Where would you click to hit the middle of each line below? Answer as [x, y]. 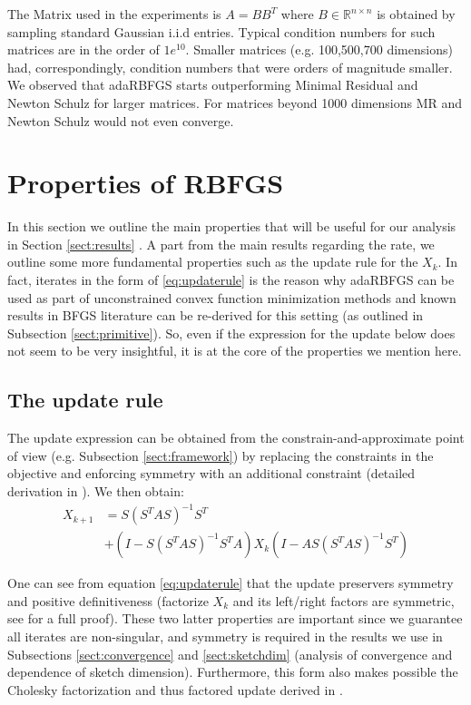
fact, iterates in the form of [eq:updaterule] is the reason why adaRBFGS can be [231, 280]
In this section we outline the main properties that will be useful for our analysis [232, 226]
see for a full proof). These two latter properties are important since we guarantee [235, 618]
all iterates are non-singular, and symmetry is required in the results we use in [225, 636]
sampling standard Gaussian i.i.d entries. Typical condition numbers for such [221, 31]
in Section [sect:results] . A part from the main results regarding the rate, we [221, 244]
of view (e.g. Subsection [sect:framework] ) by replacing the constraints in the [221, 455]
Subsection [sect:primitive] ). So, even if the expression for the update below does [231, 333]
